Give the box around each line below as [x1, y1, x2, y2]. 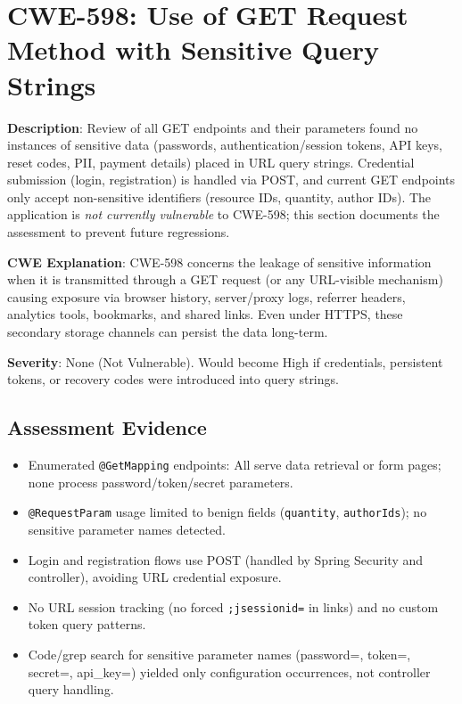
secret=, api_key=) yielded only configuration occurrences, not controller [28, 662, 431, 681]
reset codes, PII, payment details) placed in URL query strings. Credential [7, 152, 415, 171]
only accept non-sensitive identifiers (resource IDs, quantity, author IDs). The [7, 187, 432, 206]
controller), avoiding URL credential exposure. [28, 568, 282, 586]
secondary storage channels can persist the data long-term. [7, 323, 328, 341]
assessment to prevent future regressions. [7, 223, 230, 241]
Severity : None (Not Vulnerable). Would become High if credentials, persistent [7, 352, 443, 371]
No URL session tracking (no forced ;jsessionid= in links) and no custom [28, 597, 439, 616]
